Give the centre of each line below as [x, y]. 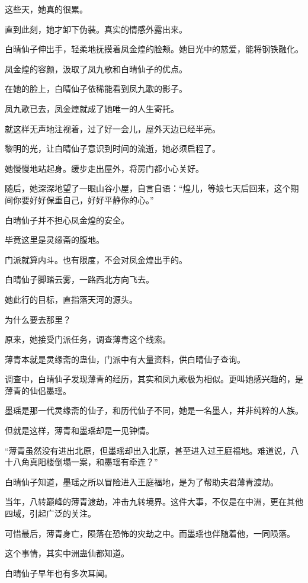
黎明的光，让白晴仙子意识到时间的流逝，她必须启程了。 [113, 148]
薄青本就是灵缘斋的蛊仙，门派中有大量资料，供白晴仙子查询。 [125, 359]
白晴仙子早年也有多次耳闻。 [59, 573]
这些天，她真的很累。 [46, 9]
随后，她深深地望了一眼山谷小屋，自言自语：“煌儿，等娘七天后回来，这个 [148, 188]
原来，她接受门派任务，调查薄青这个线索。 [88, 339]
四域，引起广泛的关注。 [50, 513]
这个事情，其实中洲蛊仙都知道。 [67, 553]
